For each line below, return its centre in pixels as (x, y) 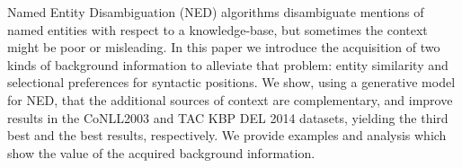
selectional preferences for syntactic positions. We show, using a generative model (231, 82)
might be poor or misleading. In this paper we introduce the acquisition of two (224, 47)
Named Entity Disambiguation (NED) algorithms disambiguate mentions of (216, 12)
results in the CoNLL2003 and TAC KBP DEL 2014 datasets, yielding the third (228, 117)
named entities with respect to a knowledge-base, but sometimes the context (218, 29)
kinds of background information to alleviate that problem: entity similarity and (228, 64)
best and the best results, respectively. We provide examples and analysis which (227, 135)
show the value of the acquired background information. (161, 152)
